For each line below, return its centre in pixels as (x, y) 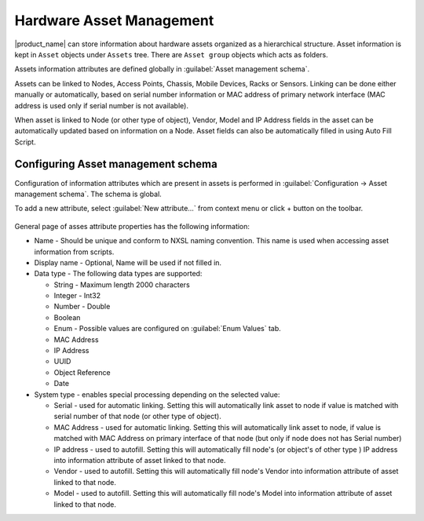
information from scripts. (74, 252)
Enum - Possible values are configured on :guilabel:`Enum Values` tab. (168, 329)
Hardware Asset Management (114, 20)
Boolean (67, 317)
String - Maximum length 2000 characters (122, 284)
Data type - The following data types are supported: (118, 274)
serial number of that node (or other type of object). (137, 417)
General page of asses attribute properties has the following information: (132, 226)
